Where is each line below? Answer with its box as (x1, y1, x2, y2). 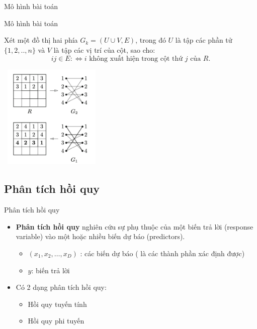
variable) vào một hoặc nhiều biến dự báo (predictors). (16, 231, 185, 242)
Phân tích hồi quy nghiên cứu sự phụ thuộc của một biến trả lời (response (16, 221, 253, 232)
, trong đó (135, 35, 166, 45)
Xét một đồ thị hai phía (4, 35, 78, 45)
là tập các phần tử (175, 35, 232, 45)
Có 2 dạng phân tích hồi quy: (16, 282, 107, 292)
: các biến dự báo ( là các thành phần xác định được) (80, 248, 245, 258)
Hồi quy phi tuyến (28, 315, 84, 326)
